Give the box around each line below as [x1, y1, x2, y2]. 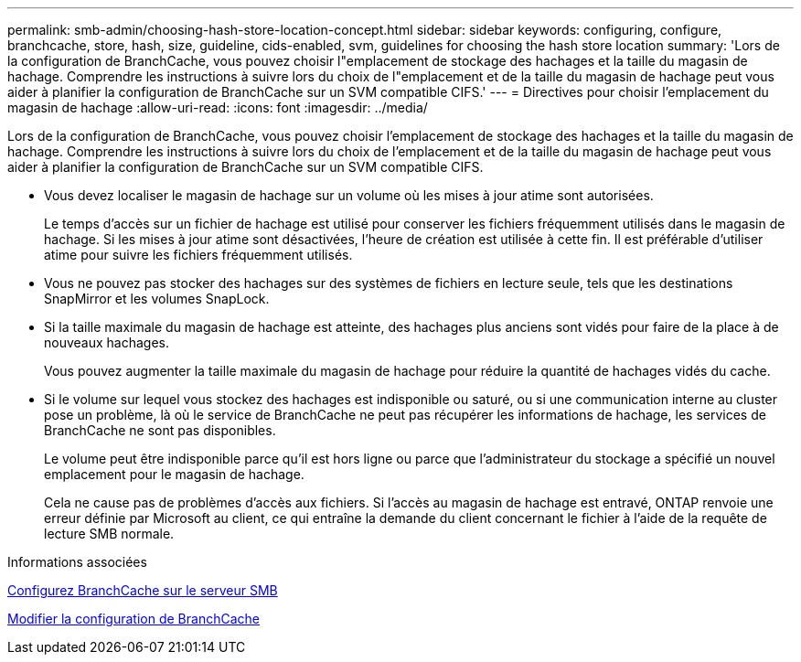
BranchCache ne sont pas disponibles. [44, 422, 276, 438]
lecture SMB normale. [44, 526, 175, 541]
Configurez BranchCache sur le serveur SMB [7, 582, 278, 598]
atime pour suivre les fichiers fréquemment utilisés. [44, 247, 353, 262]
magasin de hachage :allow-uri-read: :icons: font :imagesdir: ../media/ [7, 100, 428, 115]
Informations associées [7, 554, 147, 570]
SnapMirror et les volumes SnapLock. [44, 291, 270, 306]
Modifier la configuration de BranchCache [7, 611, 260, 626]
